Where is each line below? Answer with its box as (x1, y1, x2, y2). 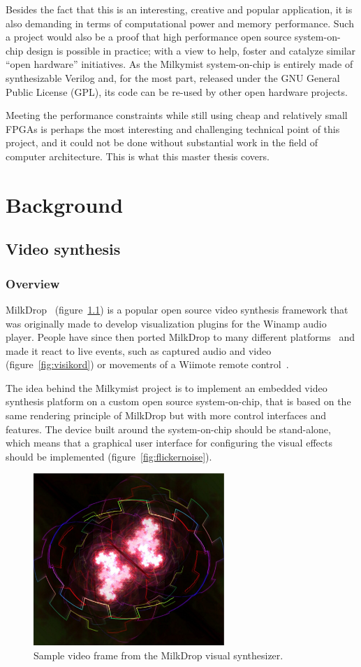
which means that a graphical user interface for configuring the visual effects (6, 435, 332, 450)
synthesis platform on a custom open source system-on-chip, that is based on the (6, 394, 351, 409)
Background (6, 190, 124, 218)
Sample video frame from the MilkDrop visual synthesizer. (34, 647, 283, 662)
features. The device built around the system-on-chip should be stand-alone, (6, 421, 331, 436)
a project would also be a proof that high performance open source (6, 29, 292, 44)
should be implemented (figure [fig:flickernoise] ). (6, 449, 212, 463)
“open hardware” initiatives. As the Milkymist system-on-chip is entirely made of (6, 57, 353, 71)
